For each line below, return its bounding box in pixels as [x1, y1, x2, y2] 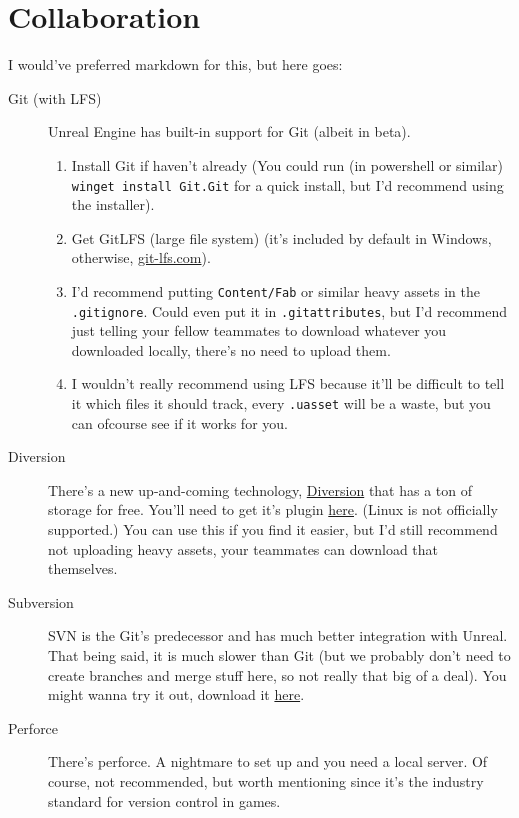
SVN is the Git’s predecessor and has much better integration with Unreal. [48, 625, 508, 646]
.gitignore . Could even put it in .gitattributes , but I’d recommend [71, 300, 507, 321]
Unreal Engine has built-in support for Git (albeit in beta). [48, 121, 411, 142]
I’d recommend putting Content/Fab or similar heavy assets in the [71, 280, 480, 301]
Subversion [8, 591, 74, 612]
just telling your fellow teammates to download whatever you [71, 320, 447, 341]
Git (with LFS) [8, 87, 102, 108]
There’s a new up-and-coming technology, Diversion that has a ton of [48, 479, 473, 500]
